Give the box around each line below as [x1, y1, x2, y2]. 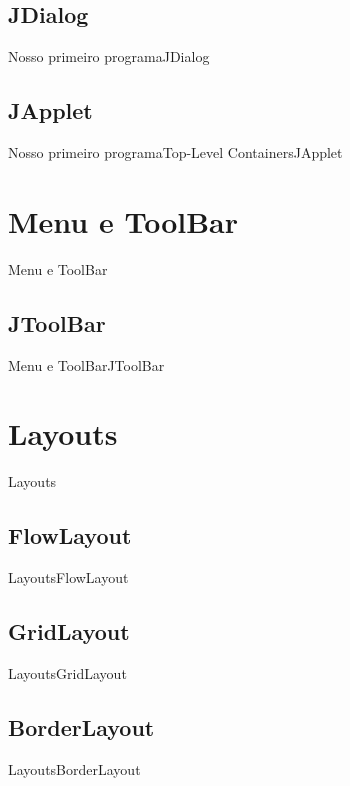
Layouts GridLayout [8, 662, 127, 683]
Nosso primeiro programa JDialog [8, 46, 210, 67]
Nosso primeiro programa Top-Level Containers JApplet [8, 142, 343, 162]
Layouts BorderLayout [8, 758, 141, 779]
